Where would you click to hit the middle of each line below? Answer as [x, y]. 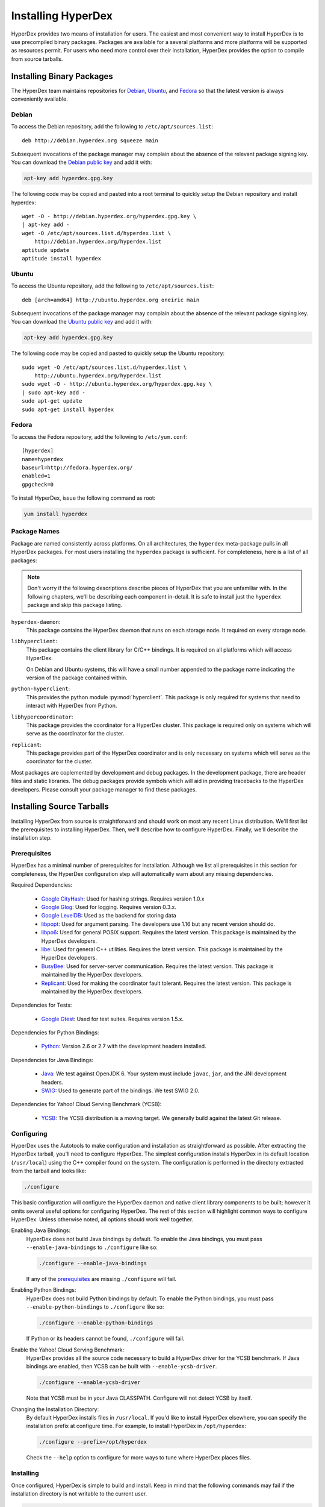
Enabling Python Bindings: [44, 1290]
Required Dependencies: [42, 885]
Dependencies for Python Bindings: [55, 1033]
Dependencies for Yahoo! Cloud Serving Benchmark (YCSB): [86, 1104]
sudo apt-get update [52, 401]
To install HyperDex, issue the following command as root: [83, 498]
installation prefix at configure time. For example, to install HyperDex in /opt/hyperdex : [136, 1426]
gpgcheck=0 [38, 484]
